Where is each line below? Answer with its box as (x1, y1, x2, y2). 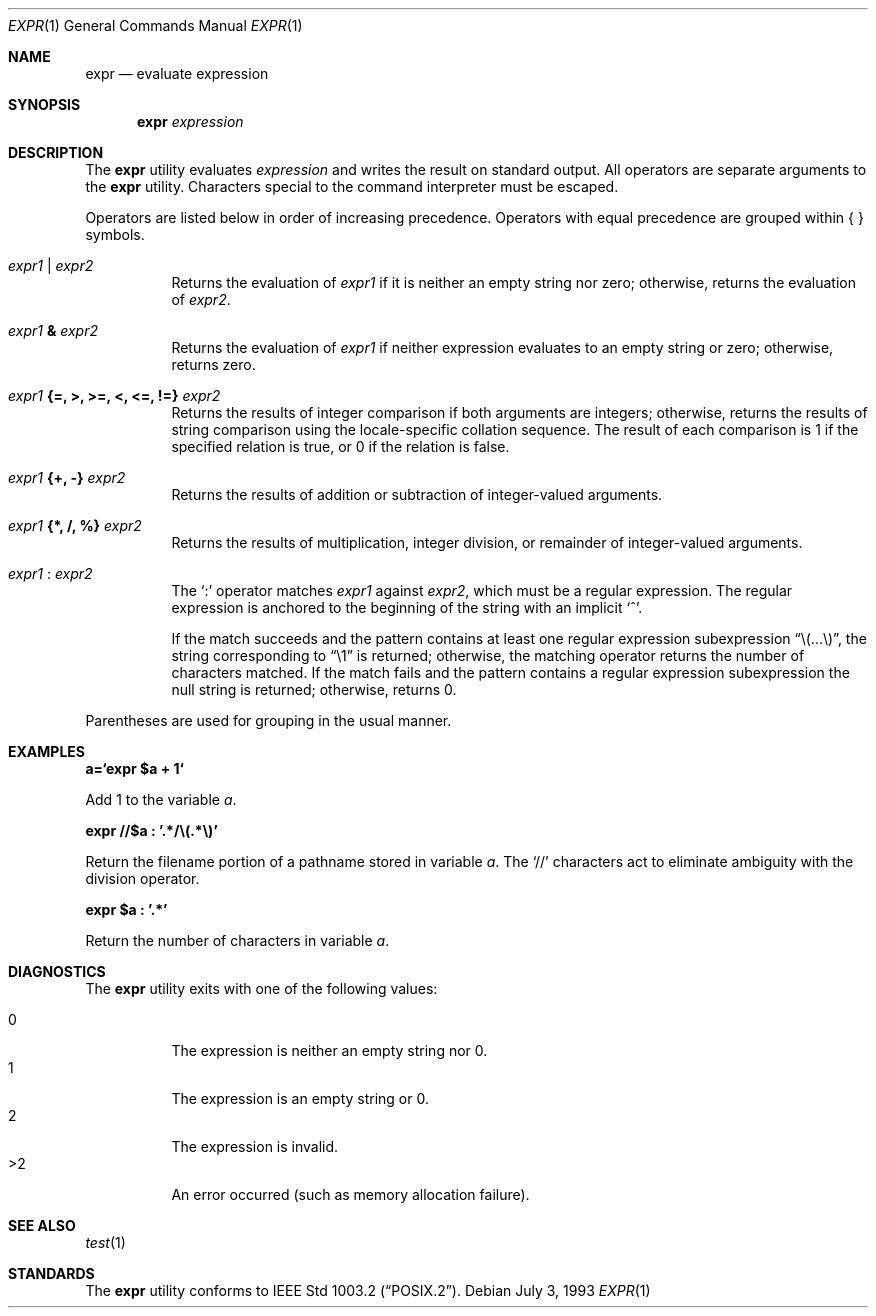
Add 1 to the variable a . (85, 791, 237, 808)
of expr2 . (171, 291, 231, 308)
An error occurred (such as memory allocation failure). (171, 1186, 530, 1203)
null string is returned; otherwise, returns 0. (171, 681, 457, 698)
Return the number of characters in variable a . (85, 932, 390, 949)
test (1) (85, 1234, 126, 1251)
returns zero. (171, 356, 256, 373)
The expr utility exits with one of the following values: (85, 980, 438, 997)
